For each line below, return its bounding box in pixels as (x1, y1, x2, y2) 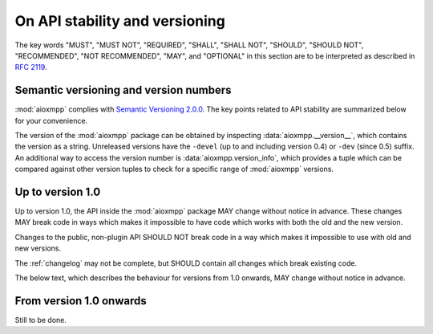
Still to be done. (14, 315, 67, 324)
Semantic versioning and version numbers (14, 83, 232, 97)
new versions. (14, 243, 62, 253)
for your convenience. (14, 116, 88, 125)
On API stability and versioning (14, 12, 226, 30)
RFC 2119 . (14, 63, 47, 72)
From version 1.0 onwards (14, 294, 148, 308)
